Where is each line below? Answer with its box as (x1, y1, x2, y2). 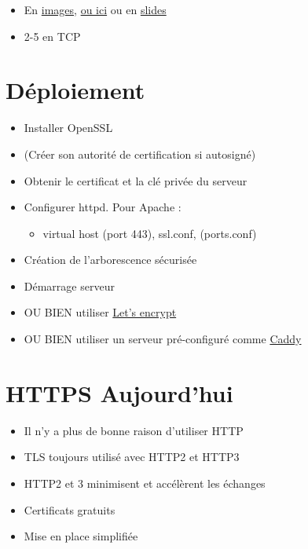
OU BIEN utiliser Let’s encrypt (24, 304, 177, 320)
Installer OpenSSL (24, 119, 113, 136)
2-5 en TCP (24, 27, 81, 44)
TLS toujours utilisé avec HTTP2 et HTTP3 (24, 448, 240, 465)
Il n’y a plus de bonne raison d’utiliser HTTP (24, 422, 244, 438)
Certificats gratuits (24, 501, 115, 518)
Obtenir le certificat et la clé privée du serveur (24, 172, 247, 188)
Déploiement (5, 74, 145, 106)
